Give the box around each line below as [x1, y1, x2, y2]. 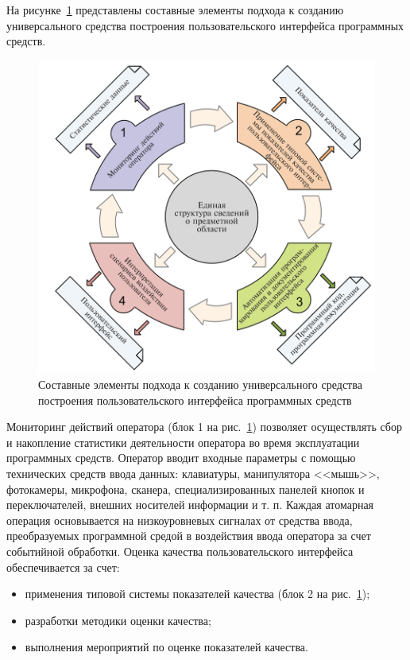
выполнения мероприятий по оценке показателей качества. [25, 639, 308, 655]
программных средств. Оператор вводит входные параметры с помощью [6, 449, 356, 466]
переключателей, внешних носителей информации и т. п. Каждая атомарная [6, 496, 374, 513]
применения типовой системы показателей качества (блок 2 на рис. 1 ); [25, 585, 370, 602]
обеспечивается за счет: [6, 558, 120, 575]
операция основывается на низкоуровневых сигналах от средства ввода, [6, 511, 353, 528]
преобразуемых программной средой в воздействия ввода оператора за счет [6, 527, 371, 544]
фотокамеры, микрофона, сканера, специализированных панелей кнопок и [6, 480, 365, 497]
